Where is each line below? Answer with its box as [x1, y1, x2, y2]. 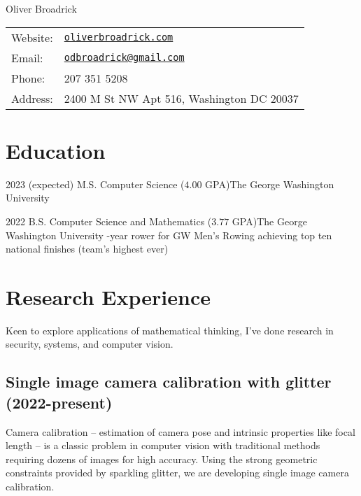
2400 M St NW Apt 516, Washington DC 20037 [64, 90, 299, 106]
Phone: [11, 69, 45, 86]
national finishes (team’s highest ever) [6, 241, 169, 256]
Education [6, 136, 106, 164]
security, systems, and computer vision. [6, 336, 174, 351]
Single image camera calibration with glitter [6, 371, 332, 392]
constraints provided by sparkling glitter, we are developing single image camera [6, 465, 349, 480]
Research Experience [6, 282, 211, 311]
